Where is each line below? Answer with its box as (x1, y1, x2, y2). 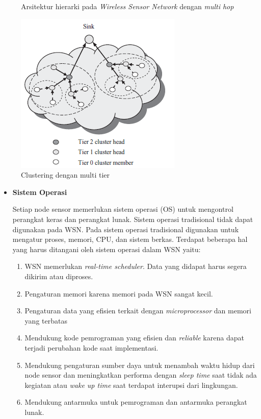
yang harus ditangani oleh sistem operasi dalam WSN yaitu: (12, 243, 201, 254)
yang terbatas (24, 315, 67, 326)
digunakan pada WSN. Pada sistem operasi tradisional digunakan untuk (12, 224, 239, 234)
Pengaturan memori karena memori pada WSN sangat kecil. (24, 288, 213, 299)
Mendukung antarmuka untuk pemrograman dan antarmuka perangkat (24, 397, 247, 407)
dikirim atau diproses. (24, 270, 93, 281)
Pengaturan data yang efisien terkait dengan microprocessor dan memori (24, 305, 251, 316)
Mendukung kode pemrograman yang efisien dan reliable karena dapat (24, 332, 244, 343)
